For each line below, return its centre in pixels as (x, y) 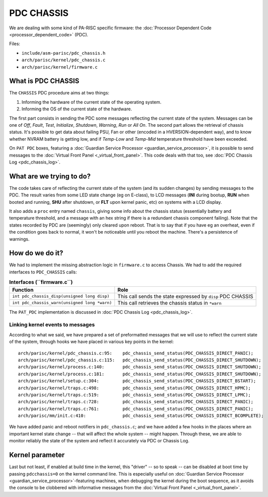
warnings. (19, 239)
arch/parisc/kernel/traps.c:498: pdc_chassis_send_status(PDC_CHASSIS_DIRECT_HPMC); (134, 388)
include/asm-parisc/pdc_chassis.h (64, 53)
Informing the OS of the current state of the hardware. (77, 109)
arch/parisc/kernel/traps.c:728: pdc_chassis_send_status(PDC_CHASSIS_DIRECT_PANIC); (136, 402)
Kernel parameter (37, 455)
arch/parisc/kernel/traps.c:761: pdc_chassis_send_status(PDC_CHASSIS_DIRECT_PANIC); (136, 409)
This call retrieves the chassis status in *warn (169, 303)
